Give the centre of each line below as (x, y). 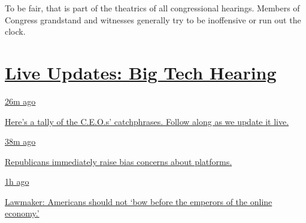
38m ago (20, 141)
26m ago (20, 101)
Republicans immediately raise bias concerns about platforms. (119, 161)
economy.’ (22, 213)
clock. (15, 31)
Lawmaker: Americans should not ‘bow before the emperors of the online (139, 201)
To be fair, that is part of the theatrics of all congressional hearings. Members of (152, 8)
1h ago (17, 181)
